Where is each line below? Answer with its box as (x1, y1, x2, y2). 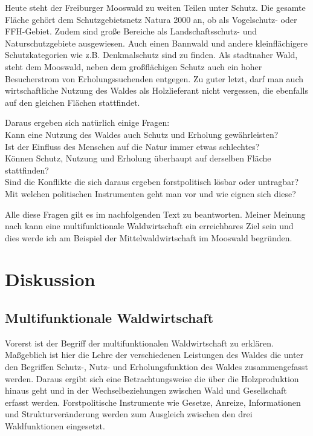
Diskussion (5, 267, 95, 291)
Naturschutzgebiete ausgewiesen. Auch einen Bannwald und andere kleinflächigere (5, 36, 308, 49)
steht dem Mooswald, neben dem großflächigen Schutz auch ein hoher (5, 60, 262, 73)
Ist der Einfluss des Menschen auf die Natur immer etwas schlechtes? (5, 140, 260, 152)
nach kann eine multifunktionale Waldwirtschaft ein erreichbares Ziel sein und (5, 220, 294, 232)
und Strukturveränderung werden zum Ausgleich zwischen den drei (5, 408, 253, 420)
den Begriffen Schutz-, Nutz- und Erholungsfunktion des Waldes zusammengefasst (5, 360, 308, 373)
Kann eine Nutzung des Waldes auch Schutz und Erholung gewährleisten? (5, 128, 279, 140)
